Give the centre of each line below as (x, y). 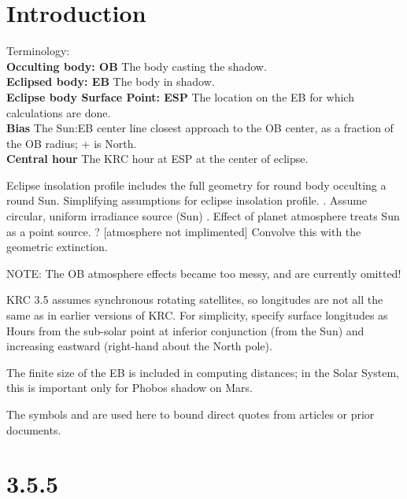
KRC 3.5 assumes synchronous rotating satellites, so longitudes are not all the (195, 299)
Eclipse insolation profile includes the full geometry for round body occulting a (196, 185)
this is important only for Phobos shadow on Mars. (130, 388)
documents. (34, 429)
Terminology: (38, 51)
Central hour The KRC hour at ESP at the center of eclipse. (157, 159)
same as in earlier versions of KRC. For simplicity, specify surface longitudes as (197, 315)
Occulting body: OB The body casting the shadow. (137, 66)
